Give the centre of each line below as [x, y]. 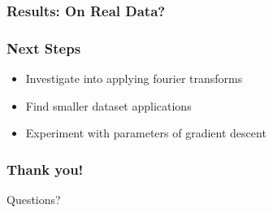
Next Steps [44, 48]
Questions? [34, 200]
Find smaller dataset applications [108, 105]
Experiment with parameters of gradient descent [146, 133]
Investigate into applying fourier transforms [134, 78]
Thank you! [45, 169]
